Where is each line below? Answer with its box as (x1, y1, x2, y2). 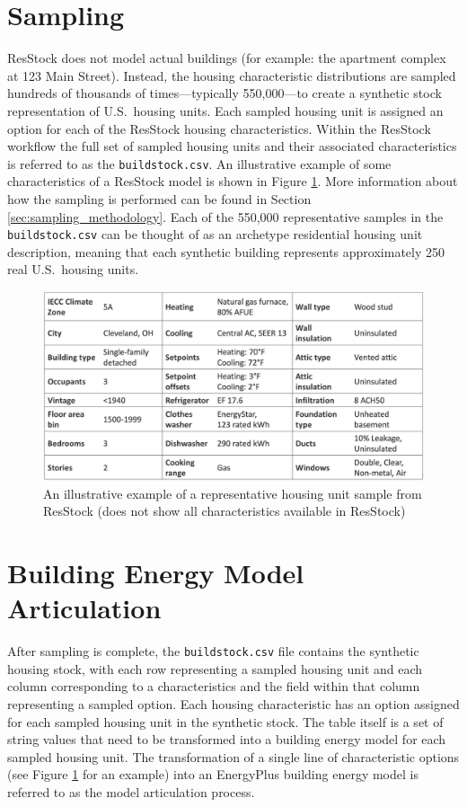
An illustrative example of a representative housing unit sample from (43, 483, 422, 502)
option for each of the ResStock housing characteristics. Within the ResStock (7, 119, 431, 137)
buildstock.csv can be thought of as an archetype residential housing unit (7, 225, 423, 244)
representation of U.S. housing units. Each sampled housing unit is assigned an (7, 101, 444, 120)
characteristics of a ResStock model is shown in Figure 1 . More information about (7, 172, 458, 191)
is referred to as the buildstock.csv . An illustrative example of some (7, 154, 392, 173)
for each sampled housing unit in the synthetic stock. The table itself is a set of (7, 712, 444, 731)
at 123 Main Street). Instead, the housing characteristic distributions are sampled (7, 66, 456, 84)
